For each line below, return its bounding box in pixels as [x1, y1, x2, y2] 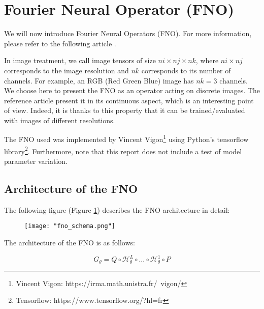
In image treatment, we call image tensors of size [4, 55, 156, 66]
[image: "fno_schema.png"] [24, 222, 115, 230]
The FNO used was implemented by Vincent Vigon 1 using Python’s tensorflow [4, 132, 249, 145]
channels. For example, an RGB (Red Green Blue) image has [4, 75, 194, 86]
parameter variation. [4, 155, 68, 166]
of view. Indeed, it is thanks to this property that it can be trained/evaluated [4, 105, 245, 116]
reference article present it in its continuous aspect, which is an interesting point [4, 95, 254, 105]
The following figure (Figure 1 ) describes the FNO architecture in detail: [4, 204, 230, 215]
